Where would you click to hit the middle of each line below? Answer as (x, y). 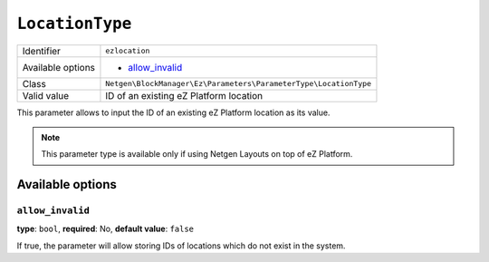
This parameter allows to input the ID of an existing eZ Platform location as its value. (173, 112)
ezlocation (128, 51)
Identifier (41, 51)
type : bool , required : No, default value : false (105, 229)
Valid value (46, 95)
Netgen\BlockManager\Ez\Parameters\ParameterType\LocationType (238, 84)
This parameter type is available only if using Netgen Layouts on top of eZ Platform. (197, 154)
